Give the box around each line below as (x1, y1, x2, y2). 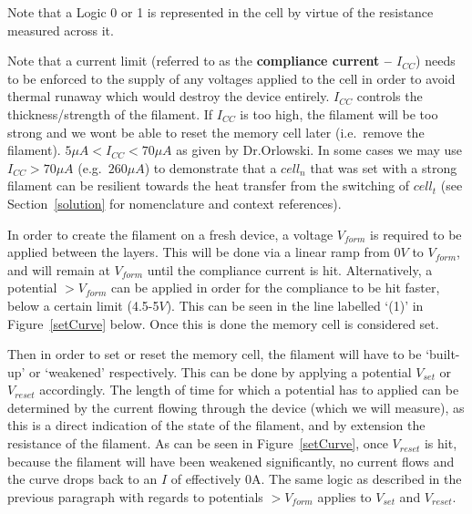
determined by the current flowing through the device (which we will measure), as (7, 397, 465, 416)
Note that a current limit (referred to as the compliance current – (7, 51, 392, 70)
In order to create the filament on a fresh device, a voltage (7, 224, 333, 243)
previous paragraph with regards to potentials (7, 487, 263, 506)
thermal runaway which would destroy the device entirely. (7, 87, 330, 106)
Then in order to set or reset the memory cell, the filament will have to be (7, 344, 422, 364)
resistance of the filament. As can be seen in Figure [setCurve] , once (7, 434, 388, 453)
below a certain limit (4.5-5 (7, 295, 159, 314)
